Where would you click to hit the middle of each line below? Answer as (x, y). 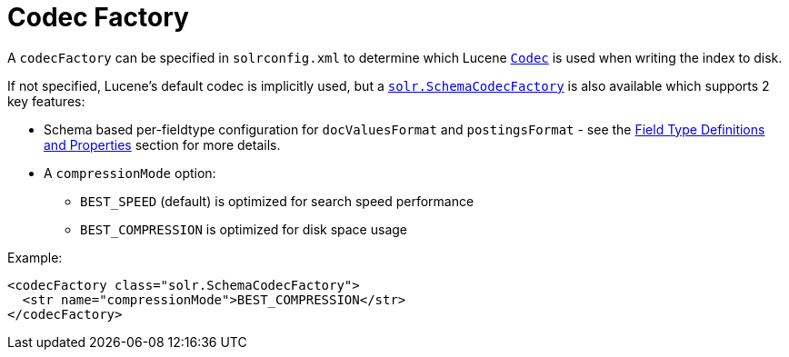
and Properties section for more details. (162, 144)
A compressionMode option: (130, 173)
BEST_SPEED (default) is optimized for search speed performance (277, 201)
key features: (46, 101)
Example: (35, 257)
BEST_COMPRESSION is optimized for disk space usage (244, 229)
